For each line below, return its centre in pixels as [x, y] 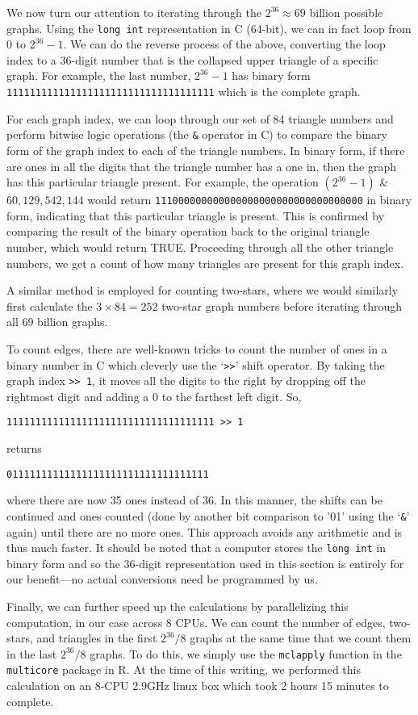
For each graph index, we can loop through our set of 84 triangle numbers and [200, 118]
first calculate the [50, 305]
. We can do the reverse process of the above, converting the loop [224, 44]
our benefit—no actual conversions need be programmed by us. [162, 579]
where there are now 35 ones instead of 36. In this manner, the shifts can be [195, 500]
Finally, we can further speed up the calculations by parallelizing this [178, 606]
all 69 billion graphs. [57, 322]
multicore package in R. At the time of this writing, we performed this [184, 669]
